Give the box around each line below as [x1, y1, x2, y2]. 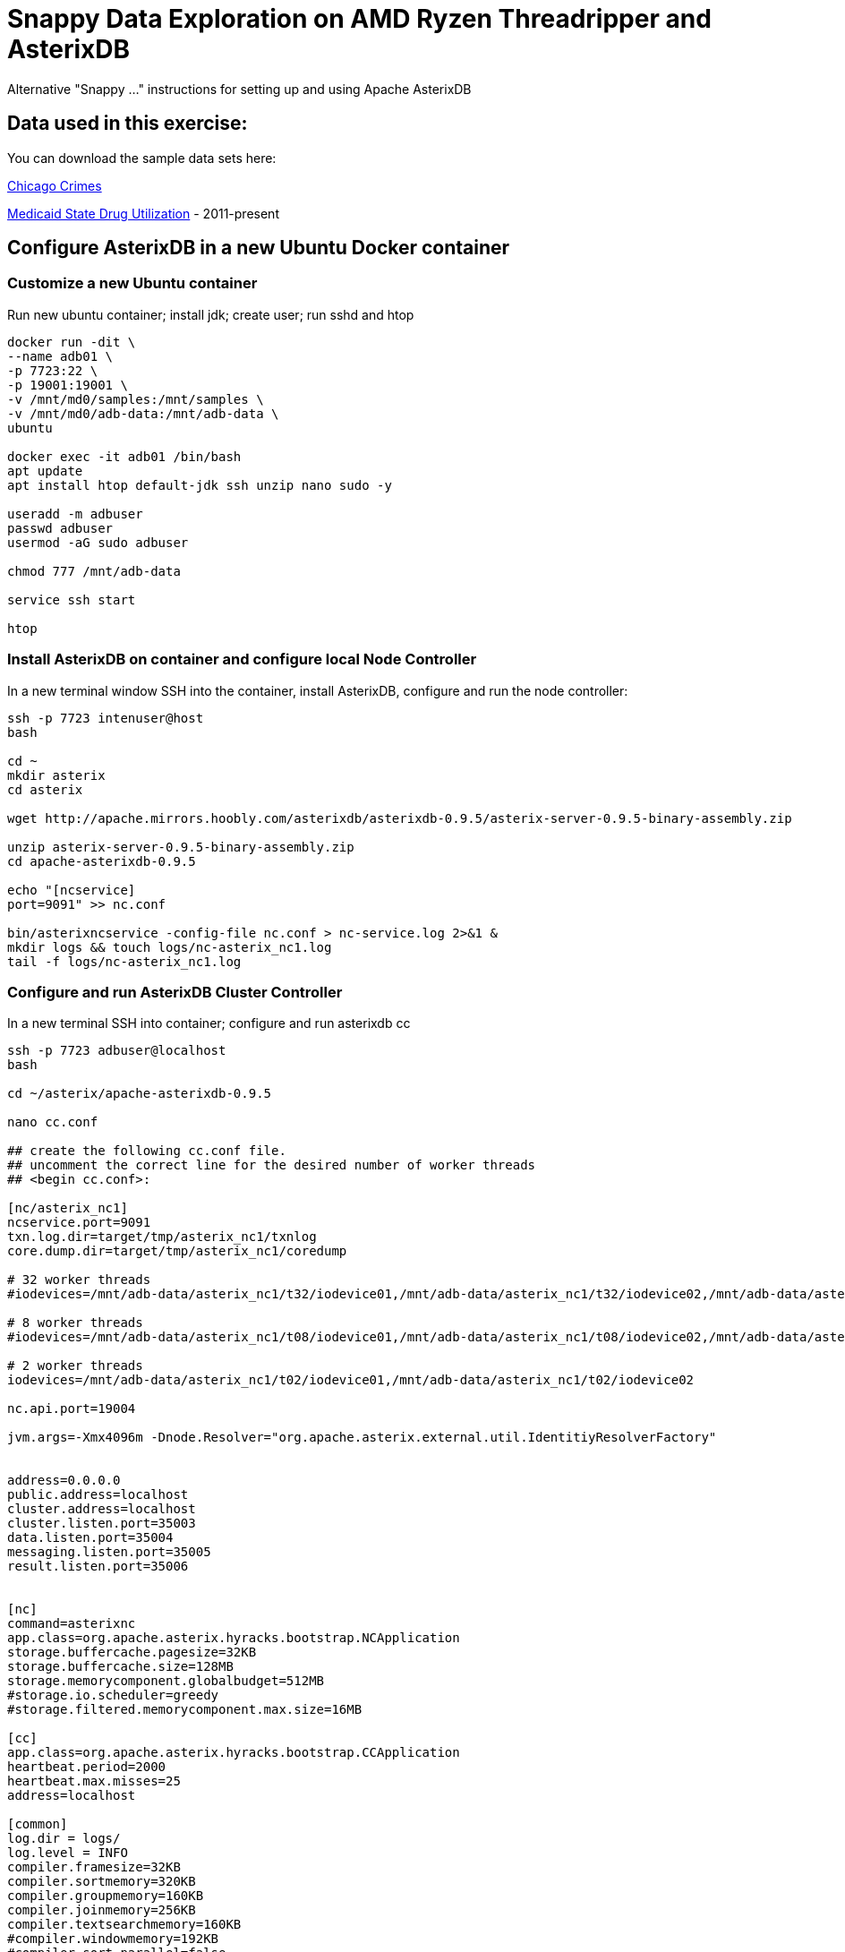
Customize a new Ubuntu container [7, 274, 258, 293]
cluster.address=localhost [7, 1502, 196, 1517]
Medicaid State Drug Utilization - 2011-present [7, 205, 279, 221]
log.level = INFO [7, 1845, 128, 1861]
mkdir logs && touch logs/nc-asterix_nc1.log [7, 939, 332, 955]
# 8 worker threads [7, 1315, 143, 1331]
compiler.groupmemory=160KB [7, 1888, 204, 1904]
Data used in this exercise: [7, 112, 248, 135]
